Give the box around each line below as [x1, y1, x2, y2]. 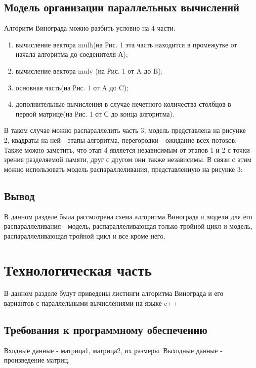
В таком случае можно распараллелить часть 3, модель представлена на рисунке [4, 125, 246, 135]
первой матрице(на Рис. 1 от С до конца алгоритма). [15, 108, 174, 119]
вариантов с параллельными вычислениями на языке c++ [4, 298, 178, 308]
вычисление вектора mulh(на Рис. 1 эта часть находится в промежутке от [15, 39, 237, 49]
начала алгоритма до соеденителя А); [15, 49, 128, 59]
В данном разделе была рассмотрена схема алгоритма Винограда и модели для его [4, 211, 253, 221]
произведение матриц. [4, 355, 70, 365]
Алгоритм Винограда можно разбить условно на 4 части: [4, 23, 175, 33]
